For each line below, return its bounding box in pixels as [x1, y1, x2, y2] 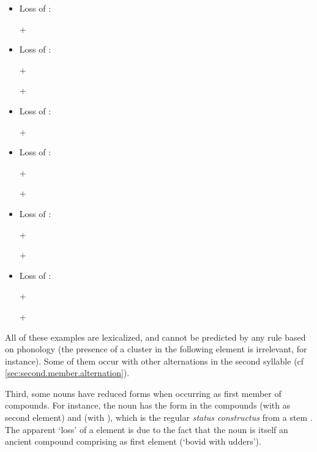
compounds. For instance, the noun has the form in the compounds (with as [5, 399, 291, 412]
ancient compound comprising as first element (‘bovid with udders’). [5, 435, 261, 448]
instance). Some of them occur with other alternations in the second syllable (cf [5, 354, 304, 367]
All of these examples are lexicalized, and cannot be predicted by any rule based [5, 330, 306, 343]
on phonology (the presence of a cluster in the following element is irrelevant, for [5, 343, 307, 355]
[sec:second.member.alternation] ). [5, 366, 130, 379]
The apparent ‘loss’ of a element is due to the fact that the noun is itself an [5, 423, 288, 435]
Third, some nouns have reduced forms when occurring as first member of [5, 387, 282, 399]
